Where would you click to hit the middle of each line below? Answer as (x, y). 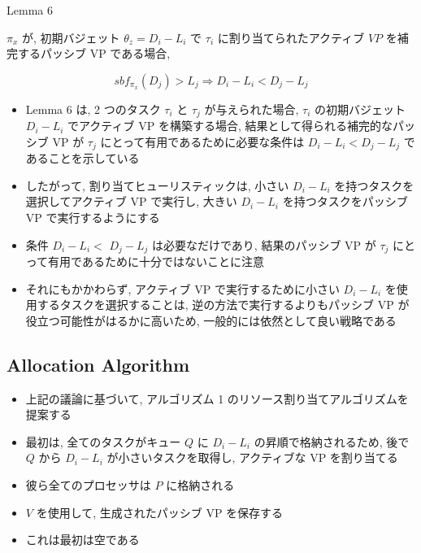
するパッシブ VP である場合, (94, 53)
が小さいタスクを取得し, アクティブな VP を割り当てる (252, 457)
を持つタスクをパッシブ (345, 201)
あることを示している (82, 158)
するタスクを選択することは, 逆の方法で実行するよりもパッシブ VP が (223, 305)
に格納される (200, 485)
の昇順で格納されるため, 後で (332, 441)
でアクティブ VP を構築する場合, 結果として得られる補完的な (230, 126)
